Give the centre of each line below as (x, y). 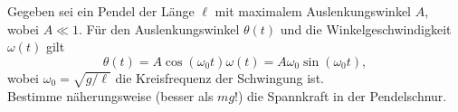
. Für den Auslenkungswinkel (159, 28)
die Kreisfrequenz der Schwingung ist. (219, 77)
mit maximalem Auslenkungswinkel (313, 11)
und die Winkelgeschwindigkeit (366, 28)
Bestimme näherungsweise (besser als (110, 95)
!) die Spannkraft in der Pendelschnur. (341, 95)
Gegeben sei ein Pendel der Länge (101, 11)
